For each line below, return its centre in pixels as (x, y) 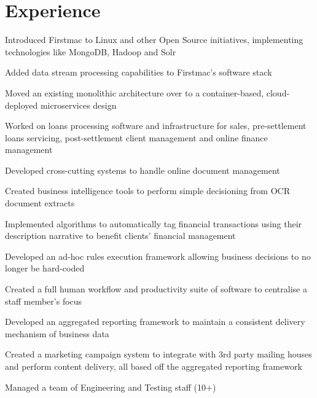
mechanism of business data (57, 333)
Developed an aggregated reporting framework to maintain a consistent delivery (155, 322)
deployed (22, 105)
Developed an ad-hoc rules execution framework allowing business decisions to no (158, 256)
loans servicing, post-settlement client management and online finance (136, 137)
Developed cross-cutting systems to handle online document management (143, 170)
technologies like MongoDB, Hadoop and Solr (91, 51)
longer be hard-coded (45, 268)
